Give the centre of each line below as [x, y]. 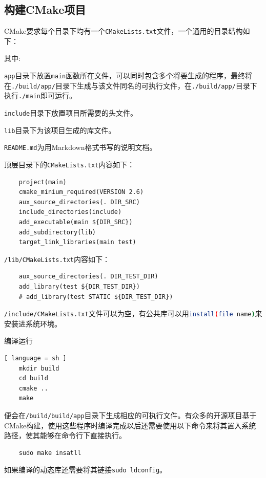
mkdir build [39, 368]
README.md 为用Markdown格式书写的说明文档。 [80, 147]
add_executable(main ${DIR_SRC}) [76, 222]
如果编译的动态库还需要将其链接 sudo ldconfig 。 [86, 470]
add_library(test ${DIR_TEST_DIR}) [79, 287]
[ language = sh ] [35, 358]
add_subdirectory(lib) [57, 232]
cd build [33, 378]
